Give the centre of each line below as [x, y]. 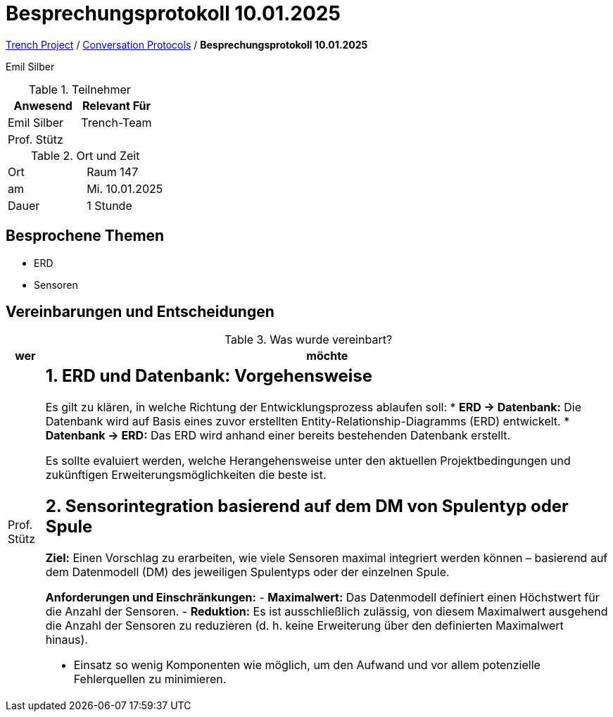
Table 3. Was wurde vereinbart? [308, 340]
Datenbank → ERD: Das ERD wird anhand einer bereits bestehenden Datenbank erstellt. [278, 436]
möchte [327, 356]
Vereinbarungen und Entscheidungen [140, 312]
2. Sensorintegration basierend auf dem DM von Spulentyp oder [307, 506]
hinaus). [67, 640]
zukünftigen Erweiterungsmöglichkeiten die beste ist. [186, 475]
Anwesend [43, 105]
